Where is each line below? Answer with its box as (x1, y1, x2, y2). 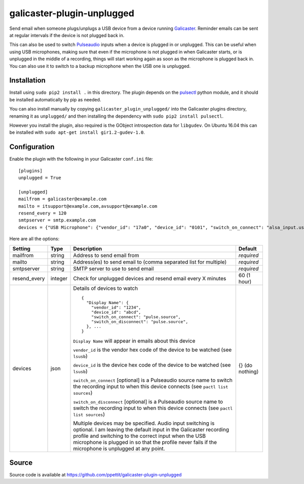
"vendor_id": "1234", (91, 305, 141, 310)
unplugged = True (18, 175, 61, 181)
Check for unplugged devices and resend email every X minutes (73, 275, 226, 282)
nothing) (238, 368, 259, 375)
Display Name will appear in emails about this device (73, 337, 196, 344)
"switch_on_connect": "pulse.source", (91, 314, 181, 319)
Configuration (9, 142, 55, 152)
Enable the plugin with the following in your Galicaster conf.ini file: (9, 156, 154, 162)
